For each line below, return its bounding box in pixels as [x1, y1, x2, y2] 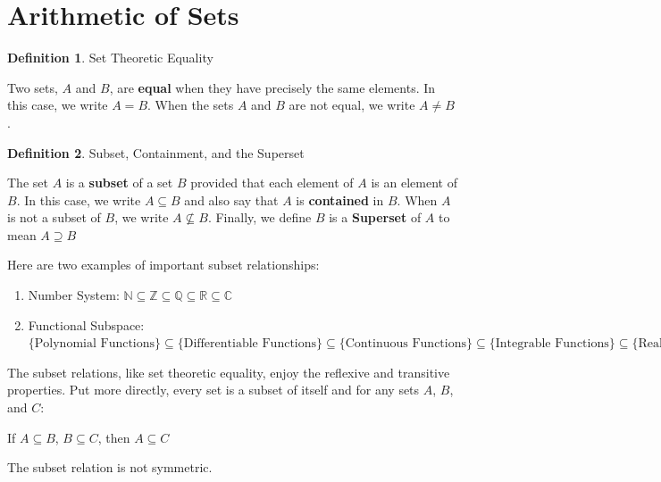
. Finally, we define [207, 208, 312, 227]
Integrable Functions [495, 337, 609, 351]
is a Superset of [329, 208, 422, 227]
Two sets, [7, 78, 58, 96]
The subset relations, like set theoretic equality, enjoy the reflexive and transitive [7, 362, 450, 381]
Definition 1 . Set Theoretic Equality [7, 48, 213, 67]
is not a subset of [7, 208, 101, 227]
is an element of [371, 173, 457, 192]
